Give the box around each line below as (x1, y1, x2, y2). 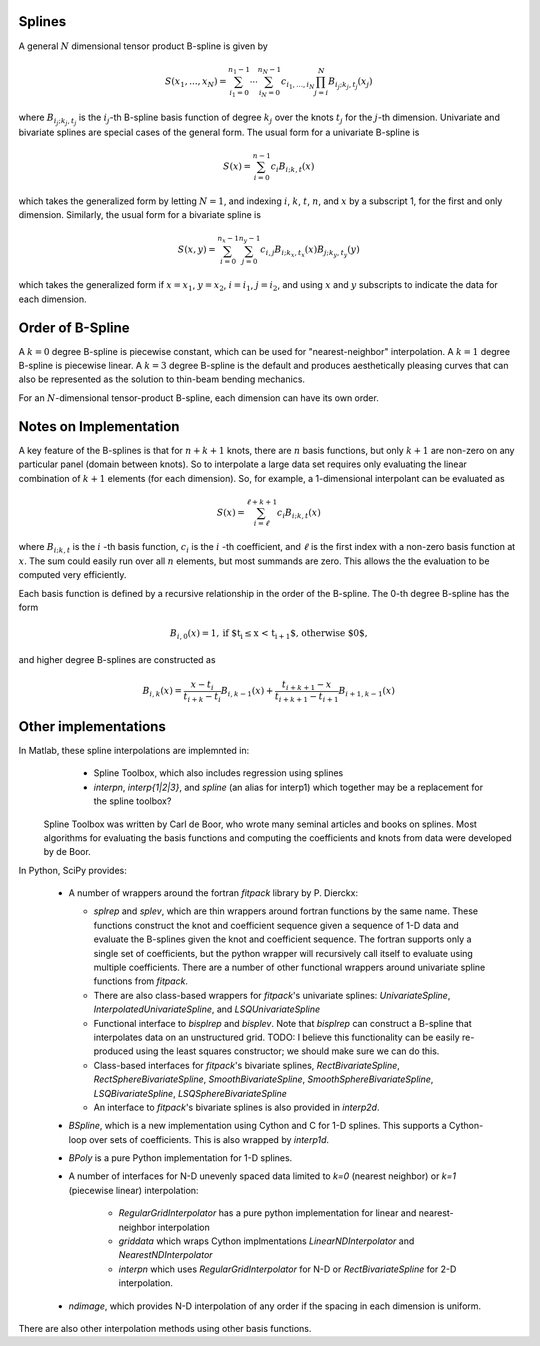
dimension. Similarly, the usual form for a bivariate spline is (18, 209, 262, 221)
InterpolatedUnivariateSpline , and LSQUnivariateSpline (93, 1003, 321, 1015)
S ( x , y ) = (177, 244, 217, 255)
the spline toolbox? (93, 795, 172, 807)
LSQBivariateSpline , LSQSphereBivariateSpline (93, 1087, 287, 1099)
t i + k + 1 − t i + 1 (274, 690, 339, 704)
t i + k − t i (183, 690, 222, 704)
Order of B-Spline (18, 319, 130, 336)
